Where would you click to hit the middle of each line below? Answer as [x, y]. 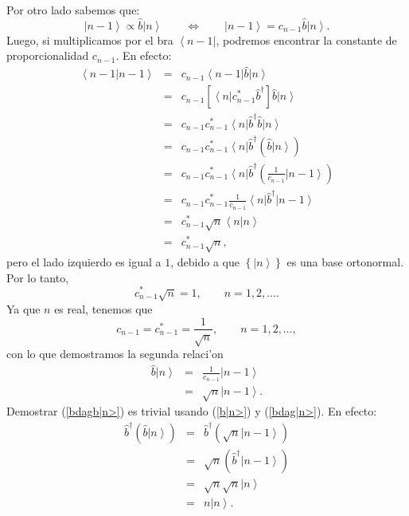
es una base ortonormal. [345, 262]
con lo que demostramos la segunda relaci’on [115, 354]
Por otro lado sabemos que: [73, 10]
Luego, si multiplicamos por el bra [90, 39]
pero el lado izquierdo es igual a [84, 262]
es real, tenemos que [103, 308]
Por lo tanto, [38, 277]
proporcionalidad [48, 55]
